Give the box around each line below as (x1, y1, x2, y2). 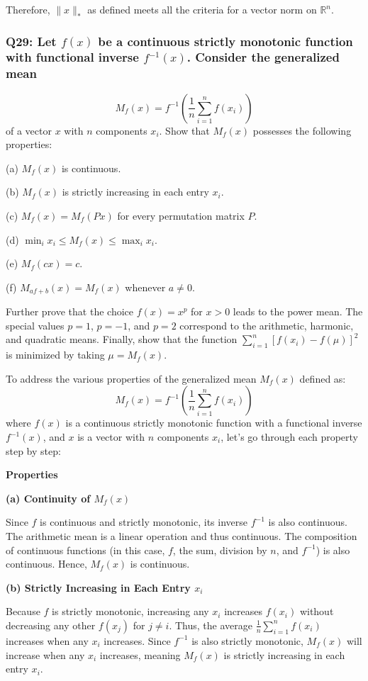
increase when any (6, 647, 85, 662)
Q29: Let (6, 32, 57, 50)
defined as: (299, 371, 346, 385)
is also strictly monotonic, (191, 633, 303, 648)
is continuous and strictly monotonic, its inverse (40, 514, 248, 529)
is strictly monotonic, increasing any (52, 604, 209, 619)
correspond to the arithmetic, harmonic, (179, 317, 354, 332)
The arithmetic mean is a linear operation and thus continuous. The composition (6, 529, 357, 543)
